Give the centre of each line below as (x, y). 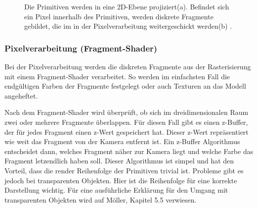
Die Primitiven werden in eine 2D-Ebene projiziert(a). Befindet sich (127, 6)
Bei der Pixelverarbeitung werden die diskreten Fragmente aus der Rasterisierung (128, 66)
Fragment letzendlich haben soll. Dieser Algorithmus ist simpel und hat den (119, 161)
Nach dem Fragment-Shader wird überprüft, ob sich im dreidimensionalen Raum (127, 112)
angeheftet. (21, 95)
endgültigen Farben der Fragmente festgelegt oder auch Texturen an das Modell (125, 86)
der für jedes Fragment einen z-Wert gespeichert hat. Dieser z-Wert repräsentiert (127, 131)
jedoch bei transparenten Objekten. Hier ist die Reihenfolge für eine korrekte (121, 180)
